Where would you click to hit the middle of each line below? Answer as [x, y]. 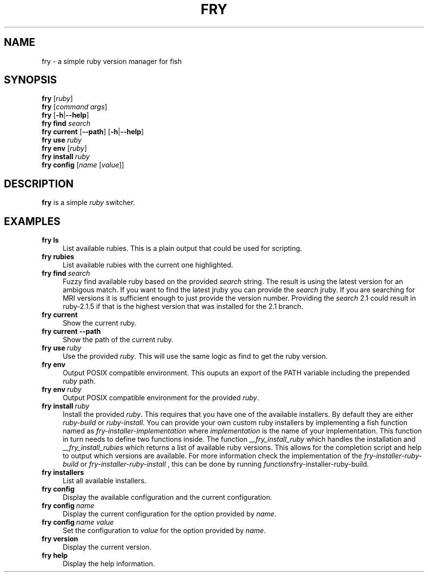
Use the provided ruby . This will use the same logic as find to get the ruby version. [195, 356]
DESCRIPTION [39, 184]
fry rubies [58, 257]
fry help [55, 555]
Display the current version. [107, 547]
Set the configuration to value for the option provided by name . [164, 531]
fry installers [63, 473]
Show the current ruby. [100, 323]
